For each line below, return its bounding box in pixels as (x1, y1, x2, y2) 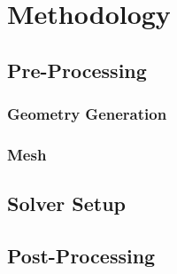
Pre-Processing (7, 56, 147, 83)
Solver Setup (7, 190, 127, 217)
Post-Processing (7, 242, 156, 270)
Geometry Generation (7, 103, 167, 125)
